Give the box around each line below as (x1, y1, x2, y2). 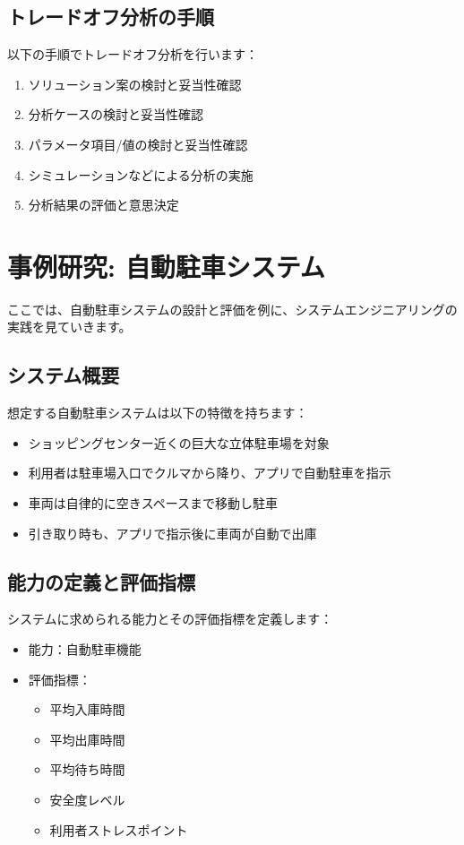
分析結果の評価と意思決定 (28, 195, 179, 214)
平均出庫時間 (49, 729, 125, 748)
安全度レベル (49, 790, 125, 809)
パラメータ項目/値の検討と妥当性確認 (28, 134, 248, 153)
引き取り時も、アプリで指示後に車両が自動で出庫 (28, 523, 317, 542)
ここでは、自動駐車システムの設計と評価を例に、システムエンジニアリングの (7, 299, 458, 318)
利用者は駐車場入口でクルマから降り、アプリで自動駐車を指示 (28, 463, 391, 482)
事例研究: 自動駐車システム (7, 247, 325, 284)
